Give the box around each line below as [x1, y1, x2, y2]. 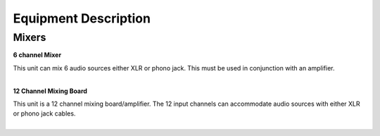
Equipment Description [13, 11, 151, 26]
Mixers [13, 31, 46, 44]
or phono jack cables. [13, 109, 76, 118]
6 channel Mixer [13, 51, 62, 59]
